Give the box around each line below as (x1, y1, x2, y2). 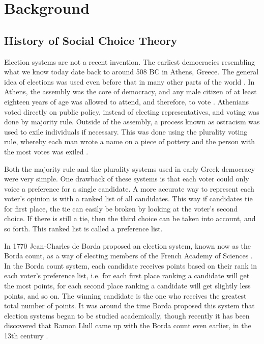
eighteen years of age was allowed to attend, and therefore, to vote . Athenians (4, 96, 249, 107)
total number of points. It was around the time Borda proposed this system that (4, 300, 255, 311)
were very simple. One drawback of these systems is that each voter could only (4, 173, 249, 184)
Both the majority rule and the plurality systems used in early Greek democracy (4, 163, 255, 174)
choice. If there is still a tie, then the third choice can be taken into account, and (4, 213, 256, 224)
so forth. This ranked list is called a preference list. (4, 223, 163, 234)
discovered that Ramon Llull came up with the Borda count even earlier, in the (4, 320, 251, 331)
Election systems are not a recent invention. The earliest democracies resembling (4, 56, 255, 67)
